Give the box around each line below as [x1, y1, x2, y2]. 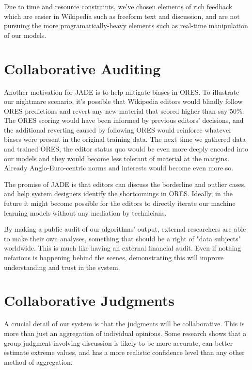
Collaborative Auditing [4, 58, 161, 78]
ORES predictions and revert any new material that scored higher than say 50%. [4, 105, 244, 116]
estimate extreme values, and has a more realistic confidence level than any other [4, 347, 245, 357]
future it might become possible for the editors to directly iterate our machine [4, 198, 236, 208]
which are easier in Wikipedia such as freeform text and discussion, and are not [4, 11, 240, 21]
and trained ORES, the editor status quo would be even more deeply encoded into [4, 144, 248, 154]
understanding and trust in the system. [4, 262, 120, 272]
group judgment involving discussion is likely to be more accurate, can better [4, 337, 233, 348]
